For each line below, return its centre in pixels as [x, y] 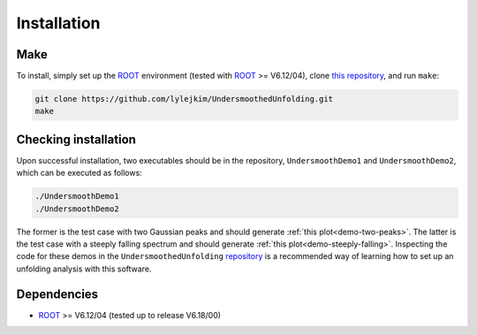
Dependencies [57, 294]
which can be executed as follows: [79, 173]
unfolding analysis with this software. [84, 269]
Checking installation [76, 139]
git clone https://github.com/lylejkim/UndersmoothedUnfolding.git [184, 99]
